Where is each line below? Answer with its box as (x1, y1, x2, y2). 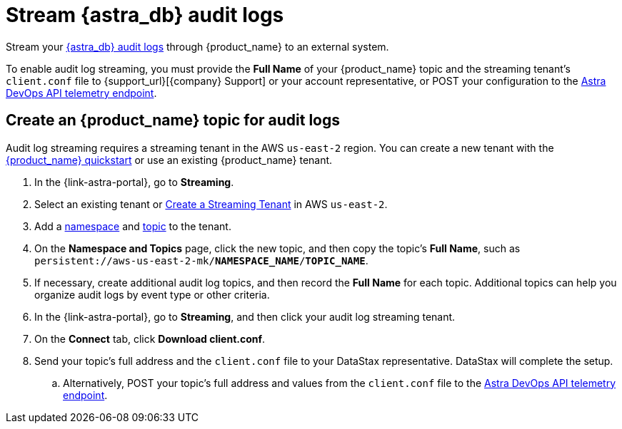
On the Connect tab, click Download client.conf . (34, 332, 266, 345)
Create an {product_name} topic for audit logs (6, 111, 341, 130)
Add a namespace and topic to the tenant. (34, 219, 231, 232)
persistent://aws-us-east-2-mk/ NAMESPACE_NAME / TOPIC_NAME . (34, 254, 368, 267)
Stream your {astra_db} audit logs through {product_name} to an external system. (6, 40, 389, 53)
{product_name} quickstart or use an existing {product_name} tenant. (6, 153, 333, 166)
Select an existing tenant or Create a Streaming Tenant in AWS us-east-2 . (34, 197, 388, 210)
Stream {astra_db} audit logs (6, 3, 284, 27)
